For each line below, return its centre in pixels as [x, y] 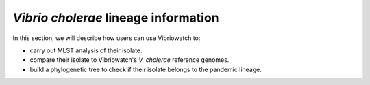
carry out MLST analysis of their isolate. [86, 50]
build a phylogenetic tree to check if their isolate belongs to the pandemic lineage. [146, 69]
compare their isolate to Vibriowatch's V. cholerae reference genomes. [129, 60]
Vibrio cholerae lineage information [116, 18]
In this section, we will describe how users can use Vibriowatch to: [107, 38]
